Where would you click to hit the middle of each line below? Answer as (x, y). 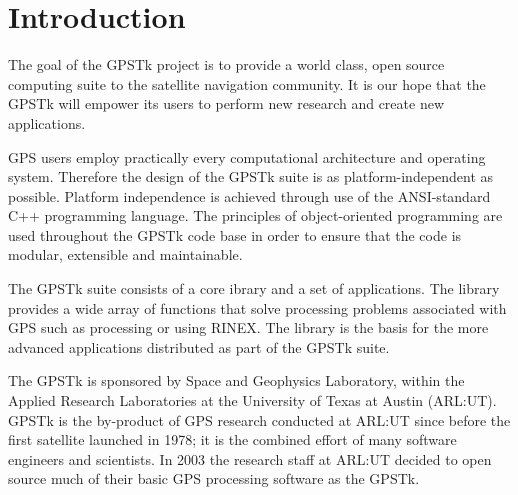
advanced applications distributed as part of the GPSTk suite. (199, 346)
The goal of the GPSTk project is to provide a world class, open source (226, 64)
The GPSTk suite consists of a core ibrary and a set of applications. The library (254, 288)
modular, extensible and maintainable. (125, 254)
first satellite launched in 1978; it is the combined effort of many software (232, 439)
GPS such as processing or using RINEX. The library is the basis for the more (248, 327)
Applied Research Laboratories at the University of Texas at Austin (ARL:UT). (252, 400)
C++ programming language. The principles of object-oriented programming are (255, 215)
